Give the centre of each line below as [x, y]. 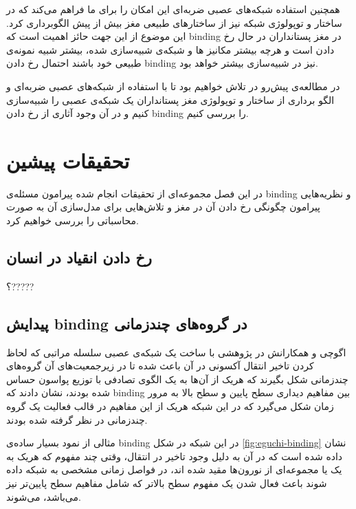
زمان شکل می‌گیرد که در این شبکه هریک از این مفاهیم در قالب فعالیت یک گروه [170, 406]
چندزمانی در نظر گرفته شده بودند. [77, 419]
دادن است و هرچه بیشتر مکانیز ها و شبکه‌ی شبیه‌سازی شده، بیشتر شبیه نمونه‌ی [170, 49]
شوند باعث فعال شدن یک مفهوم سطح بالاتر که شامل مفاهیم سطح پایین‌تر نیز [167, 483]
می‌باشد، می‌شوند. [44, 496]
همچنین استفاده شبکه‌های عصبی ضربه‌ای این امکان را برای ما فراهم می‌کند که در [173, 9]
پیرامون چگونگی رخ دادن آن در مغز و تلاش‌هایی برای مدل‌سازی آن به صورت [164, 207]
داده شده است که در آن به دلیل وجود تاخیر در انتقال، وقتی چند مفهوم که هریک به [175, 456]
